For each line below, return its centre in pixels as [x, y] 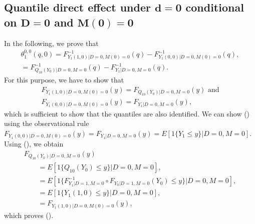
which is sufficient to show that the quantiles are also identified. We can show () [127, 113]
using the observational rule [47, 123]
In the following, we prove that [51, 43]
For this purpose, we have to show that [64, 80]
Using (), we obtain [34, 144]
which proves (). [29, 215]
